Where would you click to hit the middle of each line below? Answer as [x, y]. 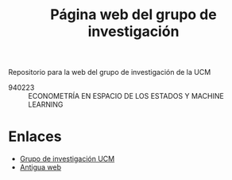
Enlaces [35, 137]
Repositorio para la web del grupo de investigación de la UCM [110, 72]
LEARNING [46, 104]
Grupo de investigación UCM [67, 159]
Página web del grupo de [133, 15]
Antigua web [41, 167]
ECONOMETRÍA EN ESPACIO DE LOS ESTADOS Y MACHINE [126, 96]
